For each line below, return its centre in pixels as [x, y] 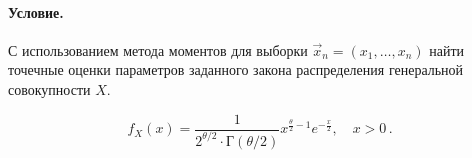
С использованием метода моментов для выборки [158, 49]
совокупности [49, 88]
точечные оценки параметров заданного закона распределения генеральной [236, 69]
